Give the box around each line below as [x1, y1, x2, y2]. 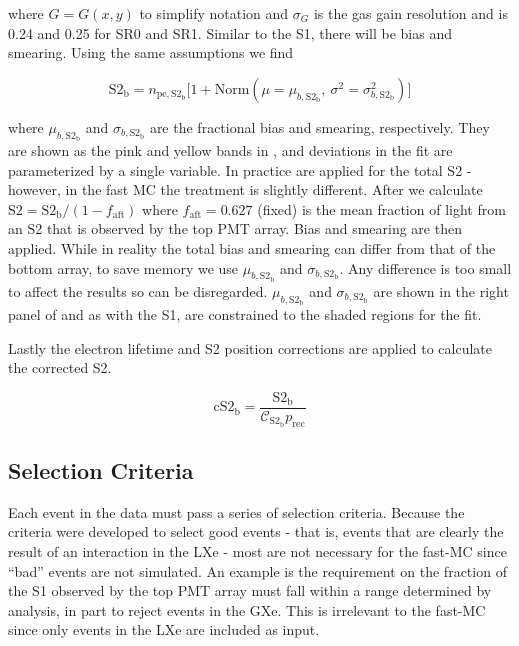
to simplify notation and [139, 3, 289, 23]
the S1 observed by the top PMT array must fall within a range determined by [8, 580, 492, 601]
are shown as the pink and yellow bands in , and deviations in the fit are [8, 139, 453, 160]
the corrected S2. [8, 357, 112, 378]
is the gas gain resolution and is [313, 3, 508, 23]
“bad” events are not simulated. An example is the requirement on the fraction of [8, 560, 507, 581]
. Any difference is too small [339, 257, 512, 278]
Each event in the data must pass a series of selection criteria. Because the [8, 501, 465, 522]
